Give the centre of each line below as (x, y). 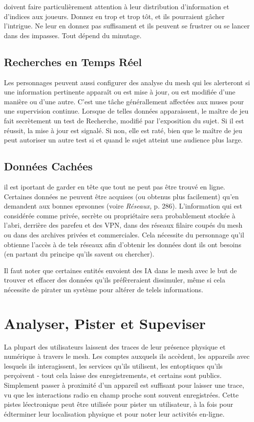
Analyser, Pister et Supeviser (105, 323)
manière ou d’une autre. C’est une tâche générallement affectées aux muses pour (124, 101)
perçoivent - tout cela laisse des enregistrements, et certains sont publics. (113, 375)
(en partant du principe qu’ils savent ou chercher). (79, 254)
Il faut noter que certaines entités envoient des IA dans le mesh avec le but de (120, 270)
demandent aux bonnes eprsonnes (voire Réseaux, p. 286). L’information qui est (123, 206)
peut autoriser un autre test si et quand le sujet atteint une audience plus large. (123, 140)
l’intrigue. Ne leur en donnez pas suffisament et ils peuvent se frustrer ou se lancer (127, 26)
